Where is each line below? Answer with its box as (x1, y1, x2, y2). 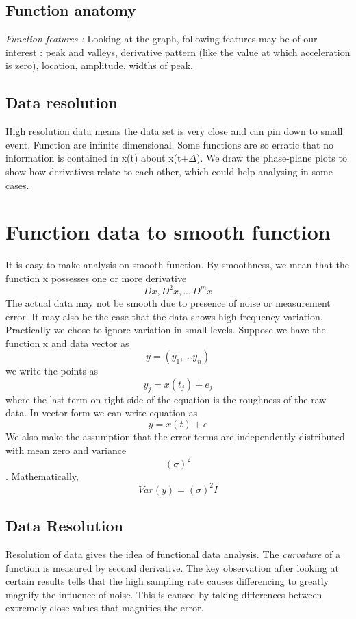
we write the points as (5, 364, 99, 378)
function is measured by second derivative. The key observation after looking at (5, 560, 339, 574)
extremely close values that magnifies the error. (5, 601, 204, 615)
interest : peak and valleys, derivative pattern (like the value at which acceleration (5, 45, 351, 59)
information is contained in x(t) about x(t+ (5, 151, 189, 165)
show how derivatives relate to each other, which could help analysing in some (5, 164, 333, 178)
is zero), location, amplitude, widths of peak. (5, 58, 193, 73)
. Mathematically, (5, 468, 79, 483)
